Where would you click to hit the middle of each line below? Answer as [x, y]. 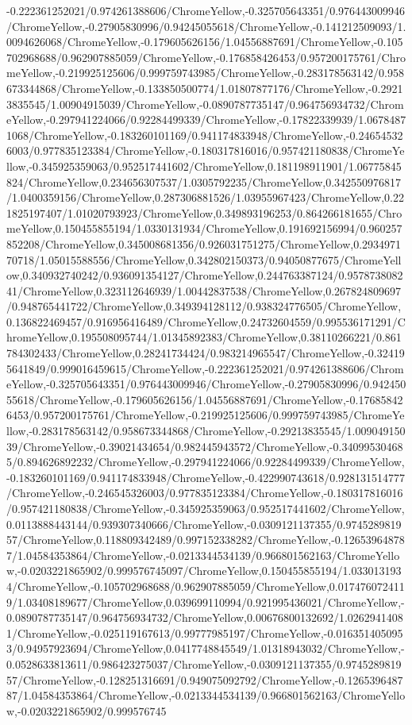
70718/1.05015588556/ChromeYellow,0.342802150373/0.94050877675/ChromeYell [204, 259]
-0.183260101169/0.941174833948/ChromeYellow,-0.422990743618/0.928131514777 [206, 477]
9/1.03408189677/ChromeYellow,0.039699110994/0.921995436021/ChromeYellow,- [206, 602]
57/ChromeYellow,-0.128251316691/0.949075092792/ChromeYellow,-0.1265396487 [205, 679]
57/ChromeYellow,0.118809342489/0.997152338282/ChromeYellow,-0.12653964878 [206, 540]
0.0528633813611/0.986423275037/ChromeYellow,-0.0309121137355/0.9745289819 [204, 663]
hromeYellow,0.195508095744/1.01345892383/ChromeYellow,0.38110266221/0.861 [204, 337]
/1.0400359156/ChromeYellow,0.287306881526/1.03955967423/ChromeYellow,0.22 [205, 197]
